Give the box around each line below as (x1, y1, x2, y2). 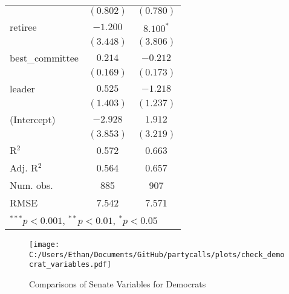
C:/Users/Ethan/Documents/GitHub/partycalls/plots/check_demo (29, 250, 285, 259)
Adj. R (10, 161, 38, 174)
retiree (10, 20, 37, 34)
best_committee (10, 51, 79, 65)
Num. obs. (10, 178, 53, 192)
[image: (29, 240, 60, 249)
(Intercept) (10, 112, 56, 126)
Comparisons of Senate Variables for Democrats (29, 277, 206, 290)
